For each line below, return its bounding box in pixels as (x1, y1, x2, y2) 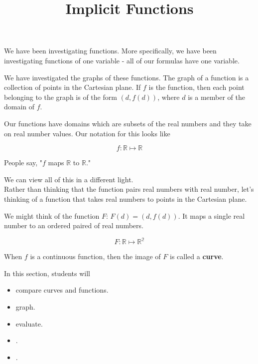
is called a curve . (170, 251, 224, 262)
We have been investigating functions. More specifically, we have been (4, 45, 217, 56)
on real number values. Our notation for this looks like (4, 128, 170, 138)
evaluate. (15, 318, 43, 329)
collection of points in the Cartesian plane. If (4, 82, 141, 92)
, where (157, 91, 180, 102)
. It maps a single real (178, 210, 245, 221)
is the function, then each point (148, 82, 245, 92)
